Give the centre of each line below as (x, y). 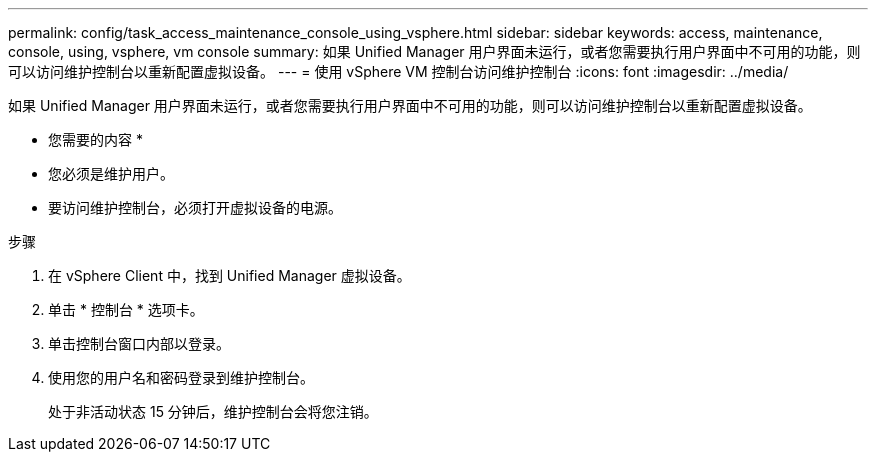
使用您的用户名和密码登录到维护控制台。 (181, 377)
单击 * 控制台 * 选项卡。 (126, 309)
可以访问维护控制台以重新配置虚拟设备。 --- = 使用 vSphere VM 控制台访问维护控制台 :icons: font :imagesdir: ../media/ (398, 71)
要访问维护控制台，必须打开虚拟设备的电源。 (195, 207)
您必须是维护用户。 (111, 173)
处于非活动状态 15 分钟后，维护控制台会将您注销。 (213, 411)
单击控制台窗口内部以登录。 (139, 343)
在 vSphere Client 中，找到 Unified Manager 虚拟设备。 (229, 275)
